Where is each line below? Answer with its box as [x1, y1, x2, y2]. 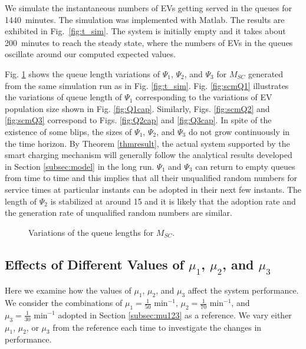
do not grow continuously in [188, 125, 290, 137]
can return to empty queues [195, 160, 295, 172]
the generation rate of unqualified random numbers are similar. [5, 206, 232, 219]
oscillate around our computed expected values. [5, 48, 176, 60]
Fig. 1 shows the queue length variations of [5, 67, 160, 80]
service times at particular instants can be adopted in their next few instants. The [5, 183, 302, 195]
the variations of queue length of [5, 91, 122, 103]
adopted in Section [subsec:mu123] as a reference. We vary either [58, 308, 292, 321]
